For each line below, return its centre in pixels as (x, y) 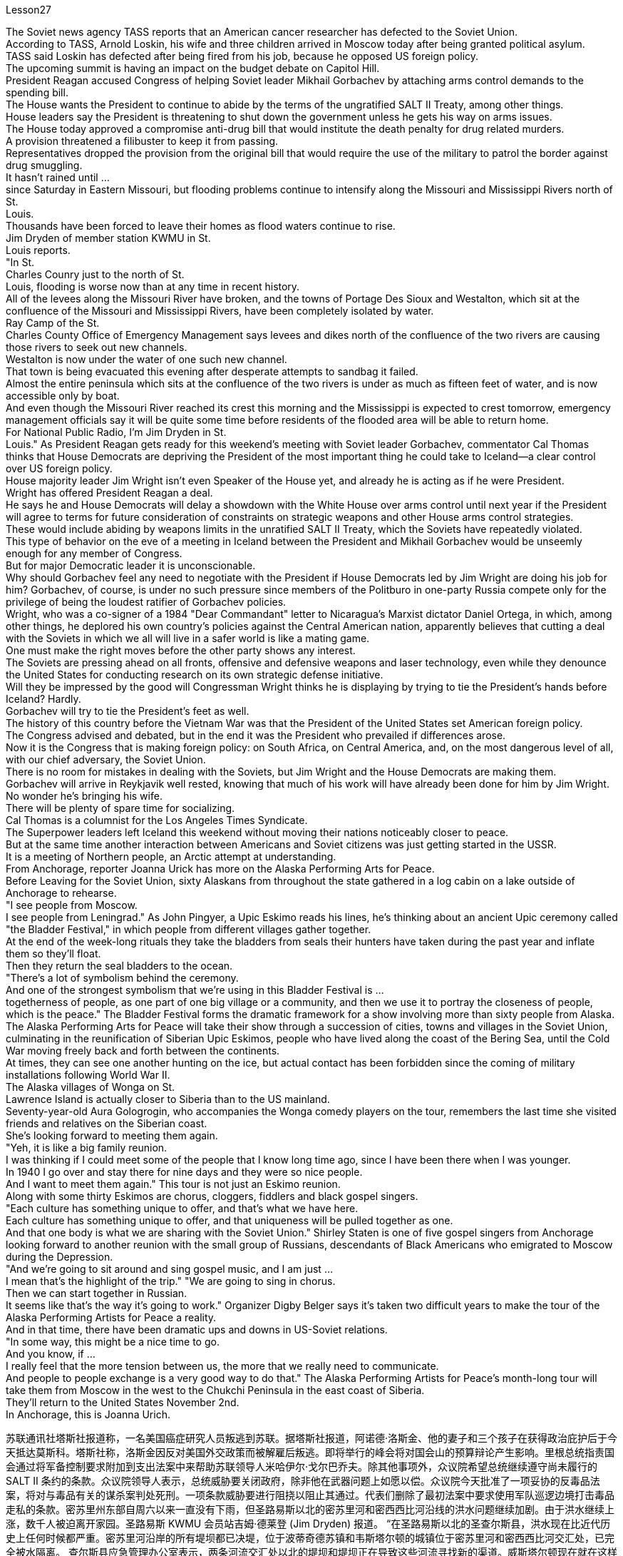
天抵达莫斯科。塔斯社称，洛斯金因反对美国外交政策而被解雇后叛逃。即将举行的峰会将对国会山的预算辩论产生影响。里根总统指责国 (310, 1452)
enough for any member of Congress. (94, 553)
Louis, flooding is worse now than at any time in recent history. (153, 286)
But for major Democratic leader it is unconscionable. (131, 565)
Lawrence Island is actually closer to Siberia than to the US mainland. (168, 1099)
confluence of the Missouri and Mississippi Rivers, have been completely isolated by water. (220, 311)
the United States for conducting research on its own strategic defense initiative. (195, 675)
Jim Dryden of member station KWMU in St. (108, 238)
